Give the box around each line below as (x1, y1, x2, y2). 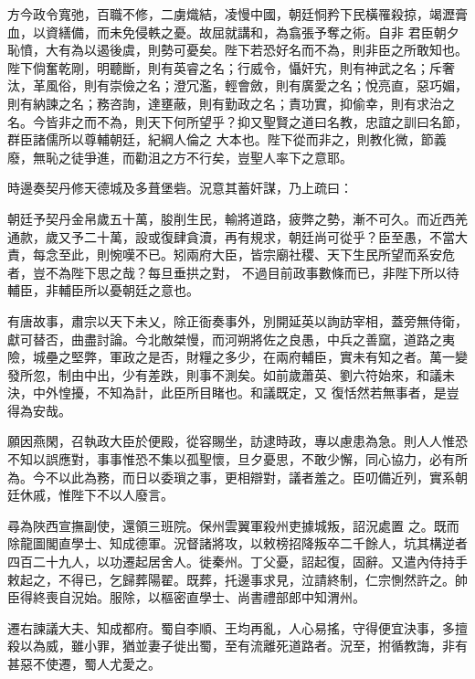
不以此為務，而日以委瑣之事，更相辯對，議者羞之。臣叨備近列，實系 (45, 467, 455, 486)
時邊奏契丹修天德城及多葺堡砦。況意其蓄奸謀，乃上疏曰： (7, 178, 353, 197)
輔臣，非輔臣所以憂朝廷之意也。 (7, 281, 199, 300)
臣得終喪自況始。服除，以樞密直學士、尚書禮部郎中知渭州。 (7, 588, 365, 607)
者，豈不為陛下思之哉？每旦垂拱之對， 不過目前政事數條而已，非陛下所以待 (7, 262, 459, 281)
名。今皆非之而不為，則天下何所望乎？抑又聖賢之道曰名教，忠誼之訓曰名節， (7, 111, 468, 131)
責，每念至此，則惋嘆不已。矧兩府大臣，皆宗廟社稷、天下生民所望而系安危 (7, 245, 455, 264)
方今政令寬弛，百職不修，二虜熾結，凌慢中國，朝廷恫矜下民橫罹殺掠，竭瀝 (7, 5, 455, 23)
